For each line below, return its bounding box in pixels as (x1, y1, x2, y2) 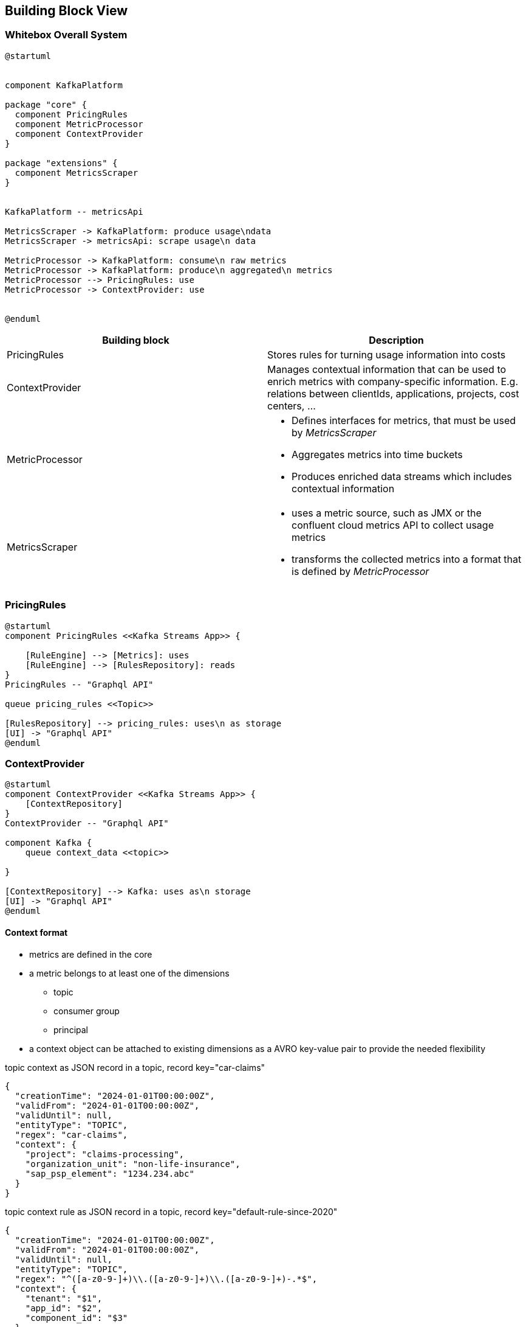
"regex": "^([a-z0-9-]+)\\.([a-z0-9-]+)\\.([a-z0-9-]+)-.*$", (15, 1273, 318, 1284)
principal (53, 1024, 88, 1035)
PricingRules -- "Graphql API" (5, 679, 154, 689)
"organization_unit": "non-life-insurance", (25, 1158, 241, 1169)
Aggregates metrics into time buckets (292, 448, 463, 461)
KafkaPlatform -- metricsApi (5, 206, 143, 217)
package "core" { (5, 99, 87, 110)
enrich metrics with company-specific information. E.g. (267, 375, 519, 388)
